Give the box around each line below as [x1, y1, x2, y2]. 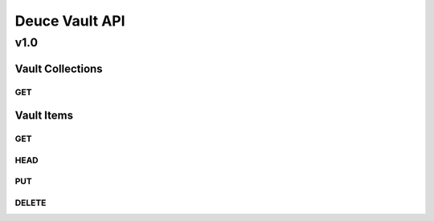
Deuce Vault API [14, 12, 125, 30]
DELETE [14, 197, 47, 208]
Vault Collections [14, 62, 104, 75]
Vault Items [14, 109, 74, 123]
